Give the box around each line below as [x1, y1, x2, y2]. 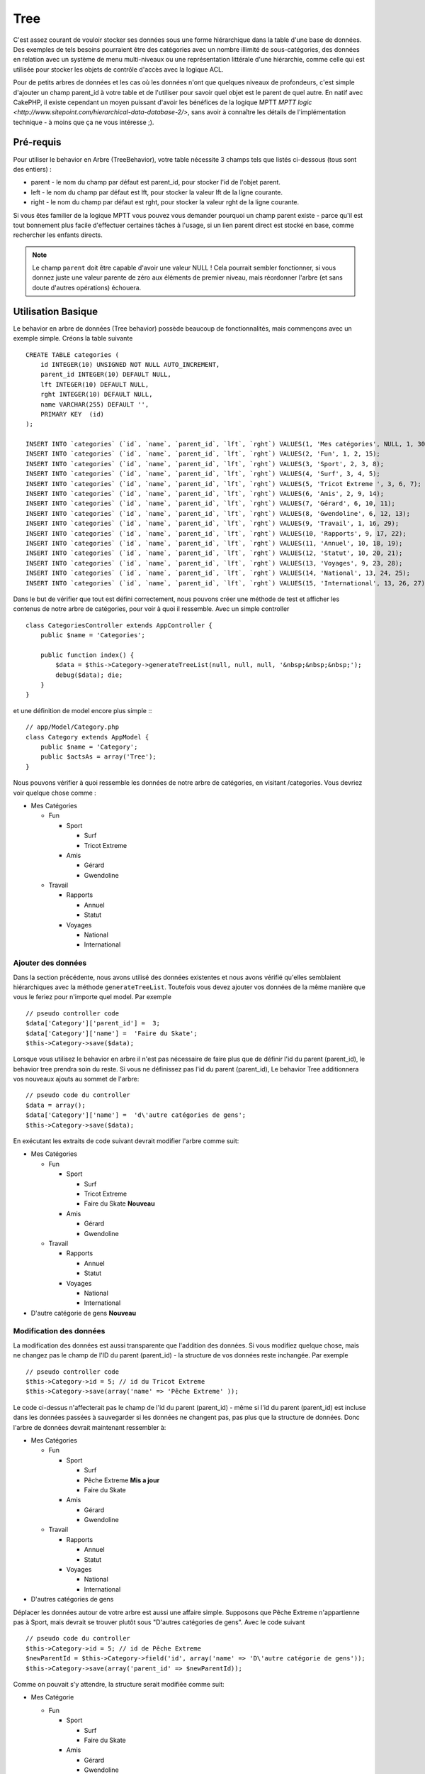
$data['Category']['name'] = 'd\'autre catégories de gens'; [25, 1111, 246, 1119]
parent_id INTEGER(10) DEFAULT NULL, [40, 370, 171, 379]
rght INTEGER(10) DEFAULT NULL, [40, 390, 153, 399]
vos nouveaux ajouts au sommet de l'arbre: [13, 1075, 140, 1084]
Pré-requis [13, 136, 62, 148]
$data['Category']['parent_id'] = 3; [25, 1019, 161, 1028]
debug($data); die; [55, 671, 123, 679]
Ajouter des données [13, 958, 87, 968]
